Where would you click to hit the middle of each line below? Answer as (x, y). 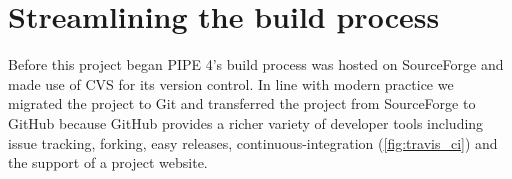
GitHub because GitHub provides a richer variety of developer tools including (246, 122)
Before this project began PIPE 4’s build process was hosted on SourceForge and (256, 64)
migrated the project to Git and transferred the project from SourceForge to (242, 103)
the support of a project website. (108, 162)
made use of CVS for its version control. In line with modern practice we (231, 83)
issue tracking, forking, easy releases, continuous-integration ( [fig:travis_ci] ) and (253, 142)
